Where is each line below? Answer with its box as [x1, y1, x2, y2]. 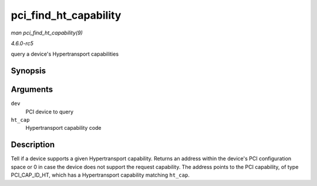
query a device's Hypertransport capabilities [11, 50, 119, 58]
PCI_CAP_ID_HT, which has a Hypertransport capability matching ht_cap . [11, 171, 190, 178]
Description [11, 140, 55, 150]
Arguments [11, 85, 53, 95]
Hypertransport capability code [25, 125, 102, 132]
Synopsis [11, 66, 46, 76]
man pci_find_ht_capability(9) [11, 29, 83, 36]
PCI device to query [25, 108, 73, 115]
